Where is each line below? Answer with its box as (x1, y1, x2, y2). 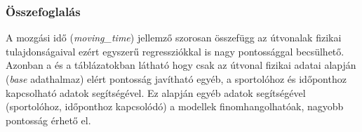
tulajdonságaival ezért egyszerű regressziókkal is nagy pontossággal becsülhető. (6, 44, 344, 58)
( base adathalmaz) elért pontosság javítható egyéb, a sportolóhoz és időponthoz (6, 72, 347, 86)
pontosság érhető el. (6, 112, 91, 127)
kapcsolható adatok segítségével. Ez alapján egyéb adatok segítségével (6, 85, 306, 100)
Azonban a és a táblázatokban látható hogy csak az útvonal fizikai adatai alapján (6, 58, 356, 72)
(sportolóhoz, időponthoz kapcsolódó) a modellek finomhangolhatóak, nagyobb (6, 99, 344, 114)
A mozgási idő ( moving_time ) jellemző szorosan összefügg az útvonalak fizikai (6, 30, 342, 45)
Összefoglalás (6, 2, 81, 20)
